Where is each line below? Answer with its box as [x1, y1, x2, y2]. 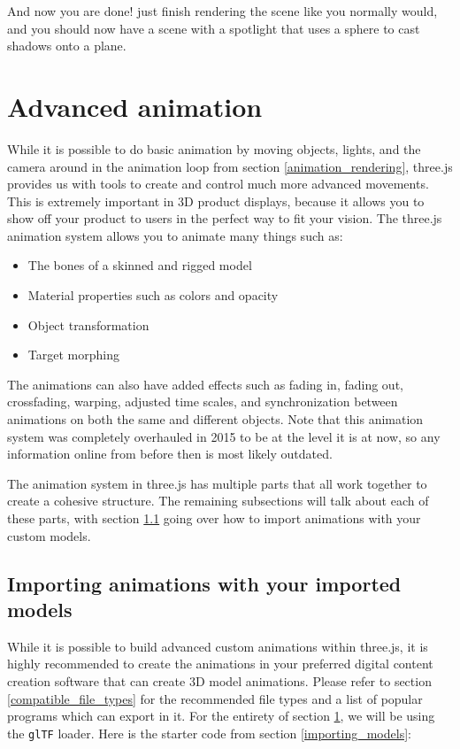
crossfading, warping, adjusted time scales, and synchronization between [7, 392, 398, 411]
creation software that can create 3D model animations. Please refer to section [7, 671, 432, 690]
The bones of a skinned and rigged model [27, 256, 252, 274]
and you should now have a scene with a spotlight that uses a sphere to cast [7, 19, 420, 37]
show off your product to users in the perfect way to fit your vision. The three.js [7, 209, 442, 228]
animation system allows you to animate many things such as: [7, 226, 343, 244]
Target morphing [27, 345, 119, 364]
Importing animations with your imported [7, 569, 402, 597]
